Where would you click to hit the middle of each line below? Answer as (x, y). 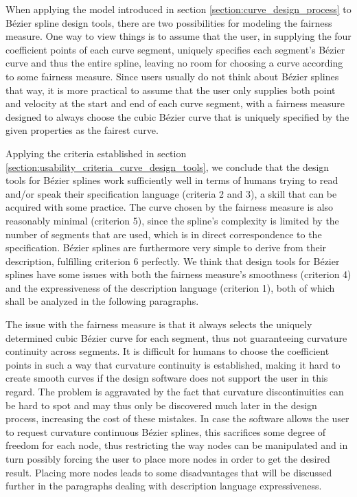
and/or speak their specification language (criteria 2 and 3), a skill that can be (171, 193)
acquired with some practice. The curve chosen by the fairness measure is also (170, 207)
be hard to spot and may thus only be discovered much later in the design (161, 405)
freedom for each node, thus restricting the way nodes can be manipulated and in (177, 445)
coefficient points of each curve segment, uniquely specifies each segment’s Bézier (175, 49)
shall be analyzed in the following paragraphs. (102, 301)
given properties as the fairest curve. (82, 130)
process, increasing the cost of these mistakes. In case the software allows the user (177, 418)
